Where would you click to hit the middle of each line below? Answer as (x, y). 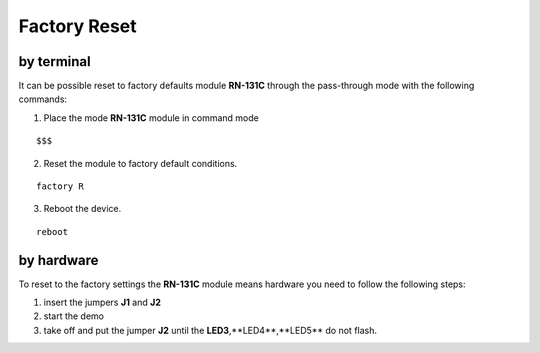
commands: (43, 99)
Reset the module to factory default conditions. (140, 163)
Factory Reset (77, 26)
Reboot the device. (82, 209)
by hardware (58, 260)
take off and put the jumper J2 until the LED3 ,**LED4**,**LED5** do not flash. (210, 330)
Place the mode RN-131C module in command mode (151, 117)
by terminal (54, 61)
